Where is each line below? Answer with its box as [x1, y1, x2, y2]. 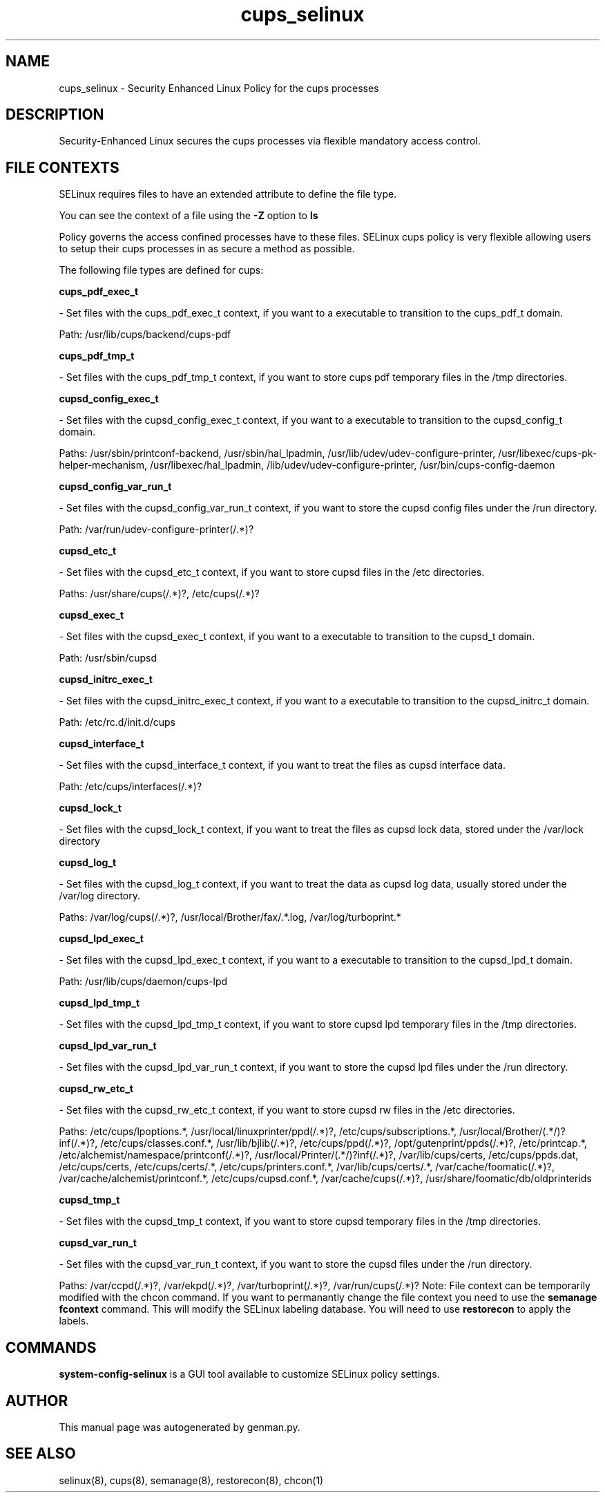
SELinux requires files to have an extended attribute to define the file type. [59, 188, 397, 200]
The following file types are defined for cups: [59, 264, 264, 277]
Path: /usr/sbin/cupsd [59, 652, 157, 664]
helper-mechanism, [59, 459, 148, 471]
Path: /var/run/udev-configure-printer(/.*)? [59, 523, 254, 536]
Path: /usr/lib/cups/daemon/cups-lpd [59, 975, 228, 988]
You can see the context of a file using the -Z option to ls [59, 209, 318, 222]
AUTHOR [6, 1392, 68, 1410]
